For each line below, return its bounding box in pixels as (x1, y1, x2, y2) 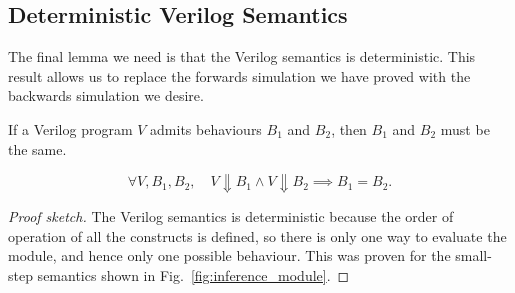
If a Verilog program (8, 118, 133, 139)
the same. (8, 138, 67, 159)
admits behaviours (150, 118, 262, 139)
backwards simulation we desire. (8, 85, 204, 106)
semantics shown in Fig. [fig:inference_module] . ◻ (37, 264, 350, 285)
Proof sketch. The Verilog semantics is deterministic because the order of (8, 206, 454, 227)
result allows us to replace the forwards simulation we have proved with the (8, 65, 471, 86)
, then (331, 118, 367, 139)
